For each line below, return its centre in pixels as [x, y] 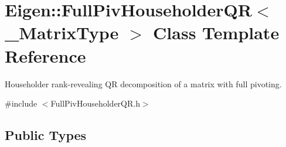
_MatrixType [62, 33]
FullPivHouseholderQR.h [95, 103]
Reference [45, 55]
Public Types [46, 135]
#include [21, 103]
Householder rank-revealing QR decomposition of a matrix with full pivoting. [143, 83]
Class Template [216, 33]
